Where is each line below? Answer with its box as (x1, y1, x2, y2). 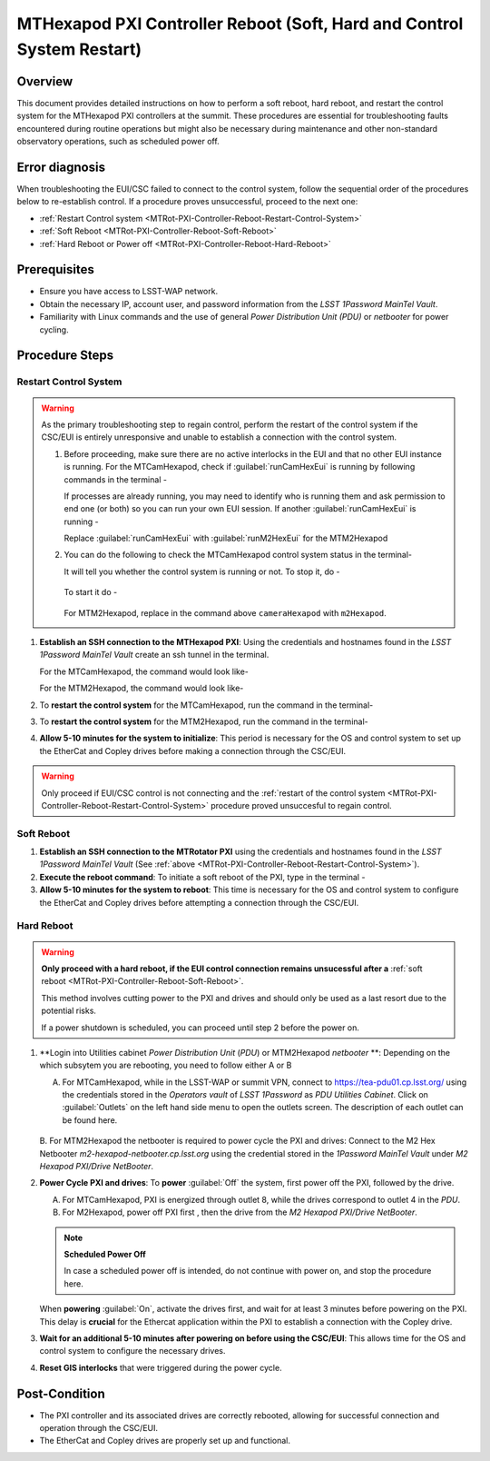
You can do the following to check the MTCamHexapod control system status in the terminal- (64, 550, 413, 561)
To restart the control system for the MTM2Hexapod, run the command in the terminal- (39, 716, 368, 727)
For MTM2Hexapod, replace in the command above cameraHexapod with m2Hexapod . (64, 607, 387, 618)
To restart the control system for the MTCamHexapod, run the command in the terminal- (39, 700, 374, 711)
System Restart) (16, 39, 142, 59)
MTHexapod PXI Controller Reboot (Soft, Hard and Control (16, 14, 464, 34)
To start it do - (64, 587, 118, 598)
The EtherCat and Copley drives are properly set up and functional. (39, 1436, 290, 1446)
